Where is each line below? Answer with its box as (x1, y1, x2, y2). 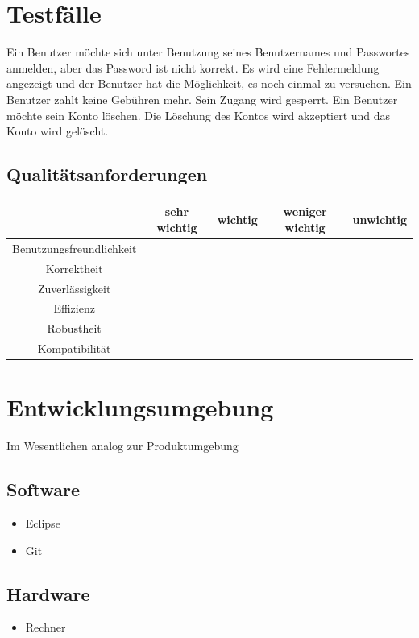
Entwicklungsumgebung (6, 391, 274, 424)
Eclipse (25, 515, 60, 532)
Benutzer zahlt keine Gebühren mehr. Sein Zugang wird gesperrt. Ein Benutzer (6, 90, 398, 107)
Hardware (6, 581, 90, 606)
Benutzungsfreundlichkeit (12, 239, 137, 256)
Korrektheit (45, 259, 103, 276)
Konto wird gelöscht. (6, 122, 109, 139)
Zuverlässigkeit (37, 280, 111, 296)
